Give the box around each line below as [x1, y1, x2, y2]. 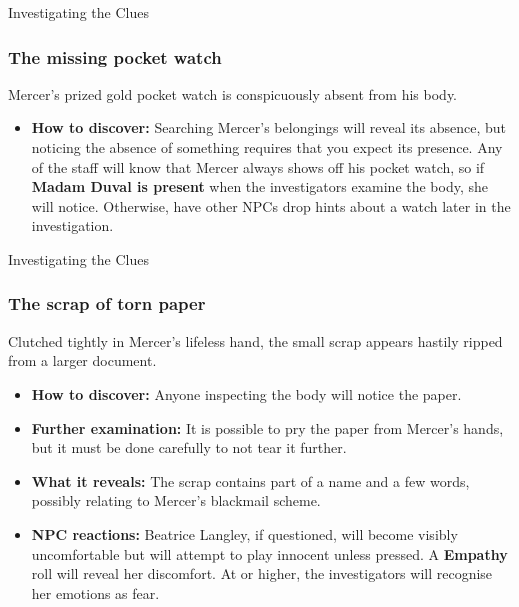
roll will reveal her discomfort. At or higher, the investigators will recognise [31, 563, 493, 584]
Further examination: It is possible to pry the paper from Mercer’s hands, [31, 417, 504, 438]
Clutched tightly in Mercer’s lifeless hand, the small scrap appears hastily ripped [8, 330, 503, 351]
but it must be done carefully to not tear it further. [31, 437, 347, 458]
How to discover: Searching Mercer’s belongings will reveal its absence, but [31, 117, 507, 138]
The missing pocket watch [8, 44, 222, 69]
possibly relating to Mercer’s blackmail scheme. [31, 490, 321, 511]
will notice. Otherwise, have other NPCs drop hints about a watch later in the [31, 195, 511, 216]
